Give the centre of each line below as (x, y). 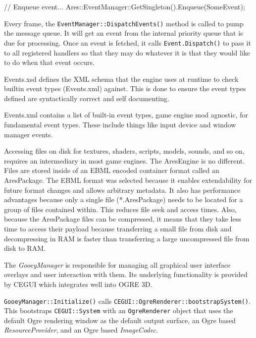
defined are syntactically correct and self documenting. (87, 98)
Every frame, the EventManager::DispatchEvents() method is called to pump (124, 23)
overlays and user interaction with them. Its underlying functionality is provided (126, 274)
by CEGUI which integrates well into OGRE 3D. (78, 284)
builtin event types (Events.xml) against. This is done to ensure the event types (125, 88)
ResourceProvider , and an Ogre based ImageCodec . (81, 330)
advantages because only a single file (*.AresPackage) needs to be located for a (124, 199)
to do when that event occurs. (49, 62)
